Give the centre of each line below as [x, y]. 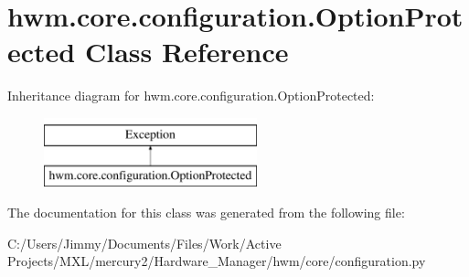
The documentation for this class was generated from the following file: [206, 213]
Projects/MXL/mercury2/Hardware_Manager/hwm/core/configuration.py [217, 261]
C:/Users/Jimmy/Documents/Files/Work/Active [144, 243]
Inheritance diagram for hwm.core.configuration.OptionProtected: [191, 96]
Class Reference [187, 52]
